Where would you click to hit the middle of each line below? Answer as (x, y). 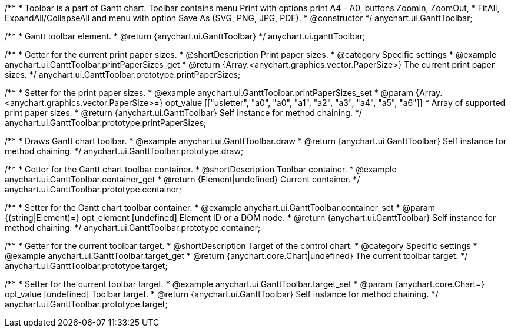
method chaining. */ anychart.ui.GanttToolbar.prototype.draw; (124, 151)
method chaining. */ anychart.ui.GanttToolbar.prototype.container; (133, 228)
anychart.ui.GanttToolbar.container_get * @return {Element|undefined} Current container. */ (182, 179)
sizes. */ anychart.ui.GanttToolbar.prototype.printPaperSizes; (123, 74)
